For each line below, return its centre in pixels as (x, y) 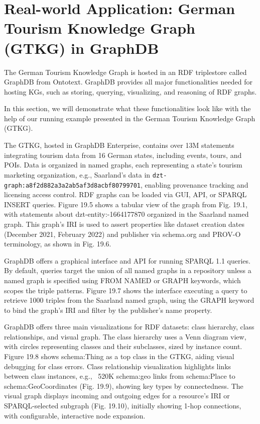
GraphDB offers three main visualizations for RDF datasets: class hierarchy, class (129, 327)
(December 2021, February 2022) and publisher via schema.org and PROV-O (122, 234)
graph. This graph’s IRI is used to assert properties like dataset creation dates (124, 224)
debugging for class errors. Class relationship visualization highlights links (118, 366)
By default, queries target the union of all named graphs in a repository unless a (128, 270)
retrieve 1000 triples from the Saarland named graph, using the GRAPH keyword (129, 300)
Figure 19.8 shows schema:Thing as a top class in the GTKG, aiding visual (119, 356)
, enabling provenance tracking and (194, 184)
